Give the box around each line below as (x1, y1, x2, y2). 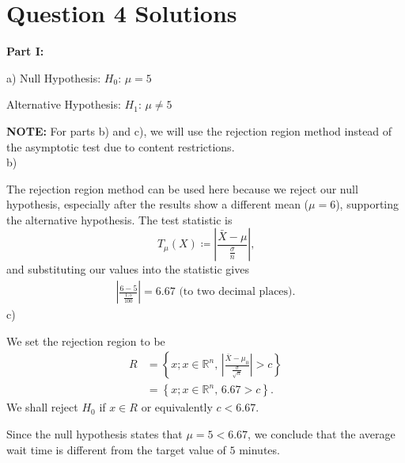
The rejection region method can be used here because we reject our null (6, 180, 358, 197)
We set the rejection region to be (6, 332, 165, 349)
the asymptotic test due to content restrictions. (6, 138, 235, 155)
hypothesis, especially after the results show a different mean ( (6, 196, 309, 212)
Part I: (6, 43, 44, 59)
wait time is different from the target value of (6, 441, 226, 457)
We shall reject (6, 399, 78, 415)
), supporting (335, 196, 399, 212)
